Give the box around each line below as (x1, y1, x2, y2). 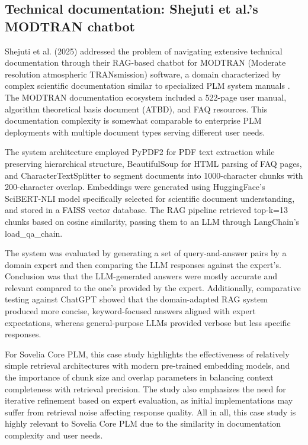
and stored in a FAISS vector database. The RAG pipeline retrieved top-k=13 (5, 204, 288, 216)
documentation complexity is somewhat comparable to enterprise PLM (5, 114, 262, 127)
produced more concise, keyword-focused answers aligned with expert (5, 305, 256, 317)
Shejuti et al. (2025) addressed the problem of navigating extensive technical (5, 44, 283, 57)
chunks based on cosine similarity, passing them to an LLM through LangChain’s (5, 215, 300, 227)
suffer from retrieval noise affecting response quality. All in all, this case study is (5, 405, 296, 418)
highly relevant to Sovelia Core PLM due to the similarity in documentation (5, 417, 281, 430)
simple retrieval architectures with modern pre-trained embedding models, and (5, 359, 290, 372)
